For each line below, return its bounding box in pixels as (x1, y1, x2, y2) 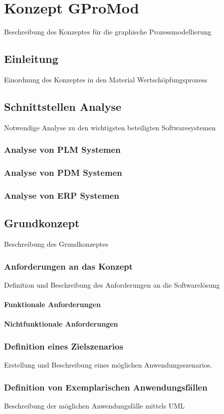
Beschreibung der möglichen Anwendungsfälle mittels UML (4, 400, 185, 411)
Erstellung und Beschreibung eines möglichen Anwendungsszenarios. (4, 360, 213, 370)
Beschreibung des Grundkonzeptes (4, 239, 109, 249)
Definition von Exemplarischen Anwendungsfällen (4, 381, 208, 393)
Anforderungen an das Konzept (4, 260, 133, 272)
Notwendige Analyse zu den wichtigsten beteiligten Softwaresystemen (4, 122, 216, 132)
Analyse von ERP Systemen (4, 189, 119, 201)
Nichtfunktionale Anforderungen (4, 319, 118, 329)
